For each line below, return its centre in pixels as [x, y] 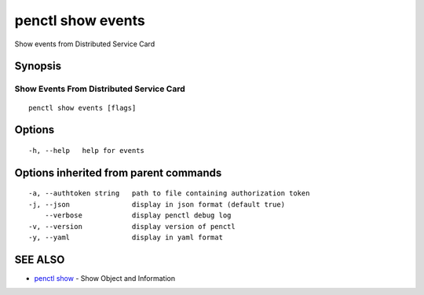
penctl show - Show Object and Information [105, 278]
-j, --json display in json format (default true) [157, 204]
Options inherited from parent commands [118, 173]
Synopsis [38, 66]
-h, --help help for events [87, 150]
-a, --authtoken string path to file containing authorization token [169, 193]
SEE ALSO [40, 259]
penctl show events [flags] [82, 107]
